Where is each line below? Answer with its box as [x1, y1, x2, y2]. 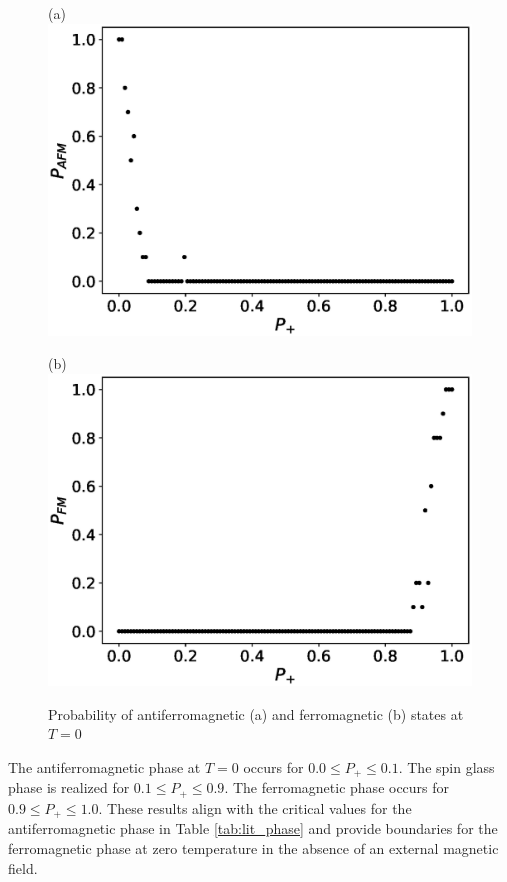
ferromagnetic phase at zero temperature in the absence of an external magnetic [8, 837, 499, 858]
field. [8, 857, 38, 878]
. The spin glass [398, 756, 495, 777]
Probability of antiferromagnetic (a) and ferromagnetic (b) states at [48, 703, 464, 724]
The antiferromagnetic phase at [8, 756, 201, 777]
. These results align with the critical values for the [98, 797, 412, 818]
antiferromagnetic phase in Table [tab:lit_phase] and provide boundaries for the [8, 818, 498, 839]
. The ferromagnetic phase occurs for [224, 777, 450, 798]
